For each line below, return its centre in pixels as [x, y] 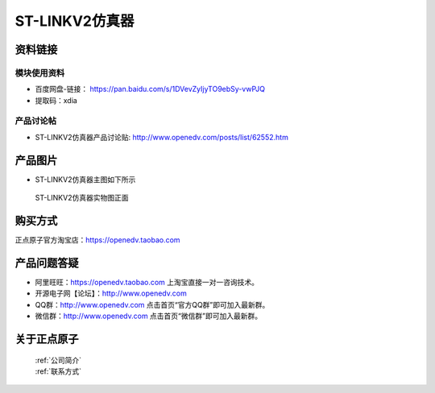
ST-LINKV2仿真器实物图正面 [82, 198]
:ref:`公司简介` [58, 360]
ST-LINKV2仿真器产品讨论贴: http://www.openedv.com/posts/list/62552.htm [162, 137]
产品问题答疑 [47, 263]
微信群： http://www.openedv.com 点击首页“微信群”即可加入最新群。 [148, 316]
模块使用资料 [40, 72]
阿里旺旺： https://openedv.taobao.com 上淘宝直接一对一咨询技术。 [147, 282]
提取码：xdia [56, 100]
